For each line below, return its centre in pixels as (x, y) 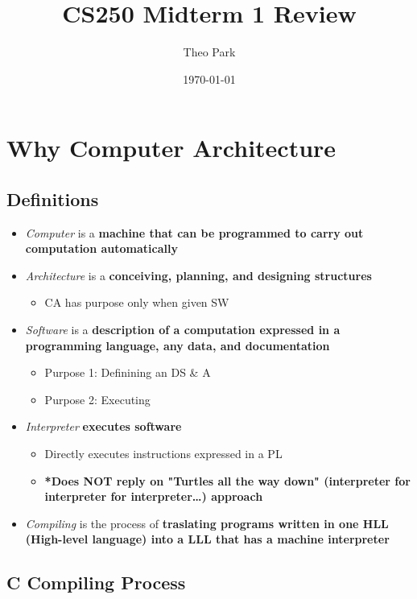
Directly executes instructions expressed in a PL (163, 454)
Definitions (53, 198)
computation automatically (101, 248)
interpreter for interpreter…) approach (154, 496)
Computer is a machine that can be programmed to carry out (194, 232)
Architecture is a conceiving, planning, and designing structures (198, 275)
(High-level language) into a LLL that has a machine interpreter (207, 539)
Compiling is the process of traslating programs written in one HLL (207, 523)
